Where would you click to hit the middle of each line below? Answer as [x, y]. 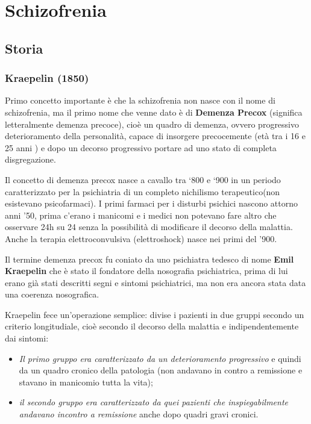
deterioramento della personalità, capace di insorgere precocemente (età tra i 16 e [155, 136]
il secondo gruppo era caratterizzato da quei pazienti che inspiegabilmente [154, 402]
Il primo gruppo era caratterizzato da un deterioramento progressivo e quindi [160, 358]
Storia [24, 48]
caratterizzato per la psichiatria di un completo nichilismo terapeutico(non [143, 191]
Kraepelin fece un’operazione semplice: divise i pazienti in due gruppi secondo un [155, 314]
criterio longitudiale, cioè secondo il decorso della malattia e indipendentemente [152, 326]
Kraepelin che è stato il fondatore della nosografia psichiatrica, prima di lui [146, 271]
